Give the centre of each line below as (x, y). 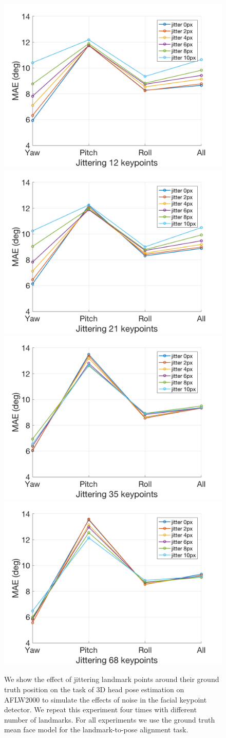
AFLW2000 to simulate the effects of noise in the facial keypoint (106, 699)
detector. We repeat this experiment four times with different (100, 709)
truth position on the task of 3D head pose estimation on (94, 689)
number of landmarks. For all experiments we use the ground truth (110, 719)
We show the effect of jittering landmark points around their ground (112, 679)
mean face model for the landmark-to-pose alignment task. (96, 730)
